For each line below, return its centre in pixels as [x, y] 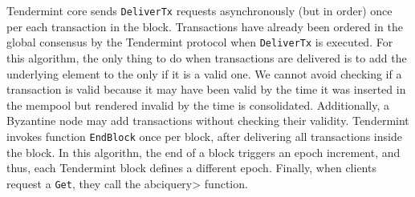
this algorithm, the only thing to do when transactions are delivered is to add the [207, 57]
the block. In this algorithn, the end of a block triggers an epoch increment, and [203, 152]
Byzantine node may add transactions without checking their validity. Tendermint [208, 121]
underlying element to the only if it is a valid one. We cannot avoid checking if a [204, 73]
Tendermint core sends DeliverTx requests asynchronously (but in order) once [199, 10]
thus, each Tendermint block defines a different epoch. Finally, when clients [191, 168]
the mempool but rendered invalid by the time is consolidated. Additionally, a [198, 105]
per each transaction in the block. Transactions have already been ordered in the [205, 26]
